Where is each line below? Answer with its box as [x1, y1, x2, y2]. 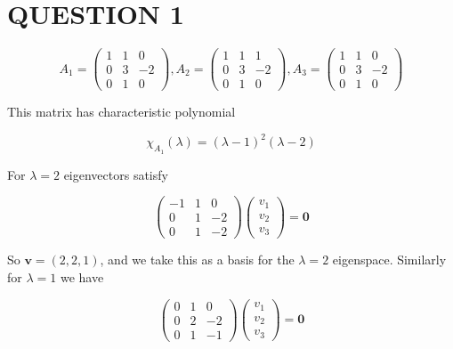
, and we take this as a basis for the [100, 250, 295, 269]
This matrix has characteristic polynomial [7, 102, 236, 121]
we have [60, 267, 104, 286]
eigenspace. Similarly [332, 250, 447, 269]
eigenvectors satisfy [63, 165, 168, 183]
